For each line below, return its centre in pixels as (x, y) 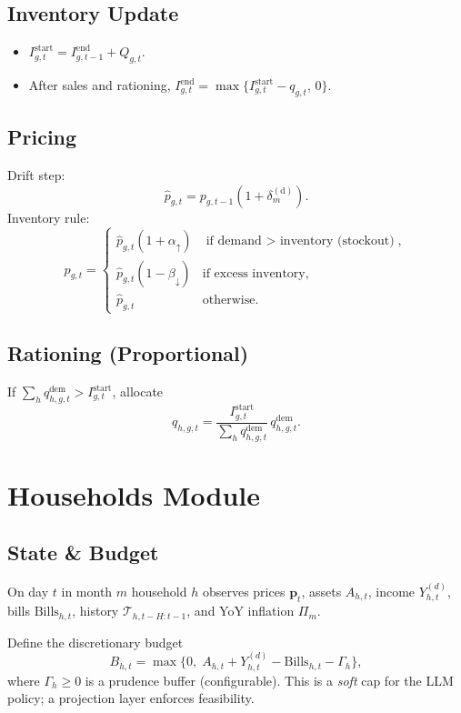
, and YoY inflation (241, 611)
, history (95, 611)
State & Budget (83, 552)
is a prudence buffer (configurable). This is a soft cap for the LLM (269, 680)
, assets (321, 591)
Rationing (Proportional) (128, 353)
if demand (234, 241)
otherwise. (230, 300)
